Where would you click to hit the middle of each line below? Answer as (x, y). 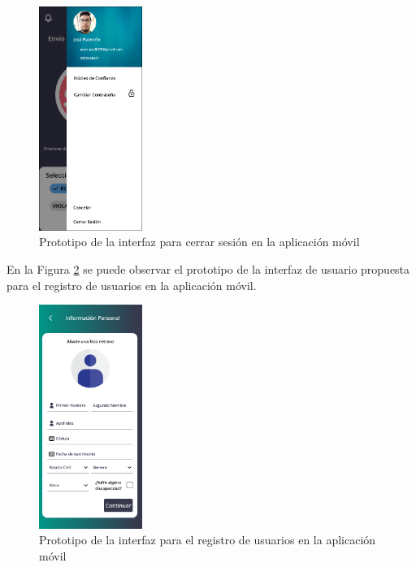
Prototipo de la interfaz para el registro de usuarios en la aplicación (208, 540)
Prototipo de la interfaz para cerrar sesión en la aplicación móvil (199, 242)
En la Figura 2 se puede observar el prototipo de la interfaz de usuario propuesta (208, 268)
